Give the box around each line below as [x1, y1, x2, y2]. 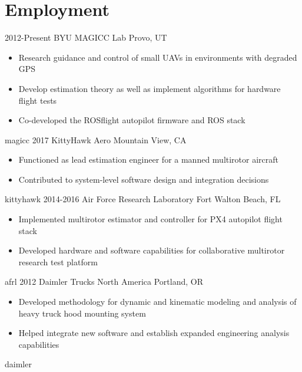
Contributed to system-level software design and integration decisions [18, 173, 269, 185]
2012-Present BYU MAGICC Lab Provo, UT [5, 31, 167, 44]
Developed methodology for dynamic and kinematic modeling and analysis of [18, 295, 297, 308]
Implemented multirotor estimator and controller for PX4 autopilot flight [18, 213, 283, 225]
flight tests [18, 94, 57, 106]
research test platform [18, 255, 98, 268]
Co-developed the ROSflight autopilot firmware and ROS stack [18, 114, 245, 126]
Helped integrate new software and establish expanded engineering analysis [18, 327, 290, 339]
